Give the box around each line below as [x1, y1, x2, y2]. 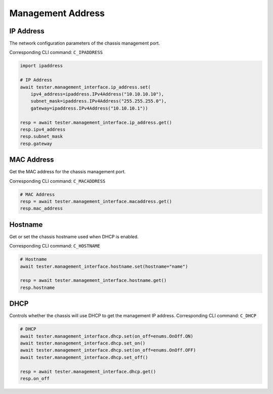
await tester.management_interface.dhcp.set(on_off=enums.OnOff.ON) [20, 333, 194, 339]
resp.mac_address [20, 206, 63, 212]
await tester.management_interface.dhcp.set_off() [20, 354, 149, 360]
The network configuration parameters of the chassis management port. [9, 40, 160, 46]
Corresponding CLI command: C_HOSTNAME [9, 243, 101, 249]
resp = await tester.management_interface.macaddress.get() [20, 199, 172, 204]
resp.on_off [20, 376, 50, 381]
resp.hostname [20, 284, 55, 290]
